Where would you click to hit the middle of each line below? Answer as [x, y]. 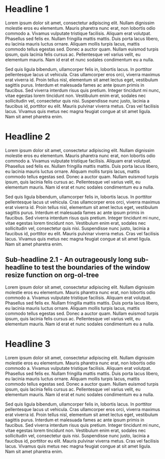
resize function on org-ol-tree [52, 275]
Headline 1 [27, 9]
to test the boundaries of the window [92, 268]
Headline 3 [28, 344]
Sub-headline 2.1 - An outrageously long [69, 260]
